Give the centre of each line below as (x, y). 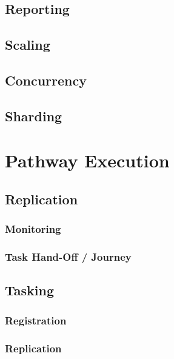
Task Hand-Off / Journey (68, 257)
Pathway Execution (87, 160)
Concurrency (46, 80)
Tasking (29, 290)
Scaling (28, 45)
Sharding (34, 116)
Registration (36, 320)
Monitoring (33, 229)
